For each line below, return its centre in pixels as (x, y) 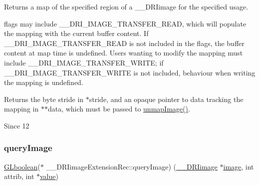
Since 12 (17, 125)
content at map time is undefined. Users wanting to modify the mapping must (124, 53)
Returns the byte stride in (44, 99)
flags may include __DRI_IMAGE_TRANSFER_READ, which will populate (125, 23)
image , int (239, 166)
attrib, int (19, 176)
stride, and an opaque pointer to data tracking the (166, 99)
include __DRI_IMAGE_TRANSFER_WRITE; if (84, 62)
